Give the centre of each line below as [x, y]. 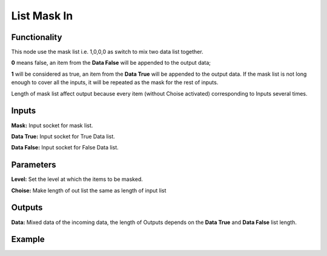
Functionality [37, 37]
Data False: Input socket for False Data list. [65, 148]
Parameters [34, 165]
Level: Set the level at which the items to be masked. [77, 179]
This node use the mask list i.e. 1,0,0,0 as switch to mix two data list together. [107, 52]
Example [28, 239]
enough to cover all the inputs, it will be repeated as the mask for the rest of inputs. [115, 82]
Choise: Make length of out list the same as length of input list [89, 190]
